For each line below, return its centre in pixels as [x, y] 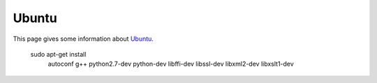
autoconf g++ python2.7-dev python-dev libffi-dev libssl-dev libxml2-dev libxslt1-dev [171, 64]
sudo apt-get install [58, 54]
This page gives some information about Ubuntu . [83, 39]
